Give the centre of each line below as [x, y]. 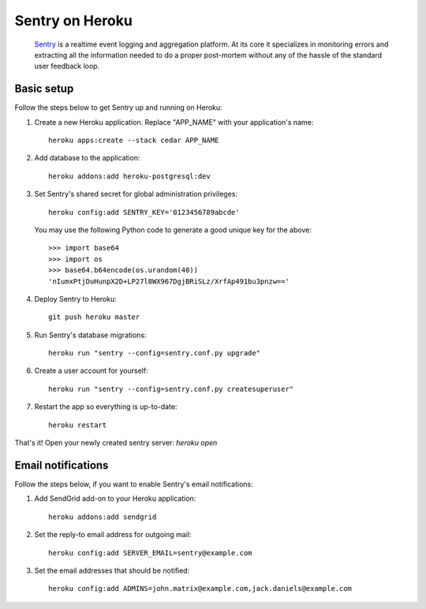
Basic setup [44, 89]
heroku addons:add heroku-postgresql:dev [129, 176]
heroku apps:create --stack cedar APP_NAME [134, 141]
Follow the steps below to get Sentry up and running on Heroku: [118, 107]
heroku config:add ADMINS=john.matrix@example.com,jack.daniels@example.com [200, 589]
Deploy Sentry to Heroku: [76, 299]
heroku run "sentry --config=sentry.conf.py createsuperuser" [171, 389]
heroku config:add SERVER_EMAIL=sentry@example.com [150, 553]
